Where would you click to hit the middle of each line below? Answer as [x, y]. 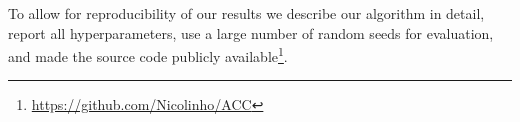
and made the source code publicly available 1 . [148, 54]
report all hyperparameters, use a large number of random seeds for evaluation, [251, 32]
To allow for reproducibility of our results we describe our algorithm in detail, [246, 13]
